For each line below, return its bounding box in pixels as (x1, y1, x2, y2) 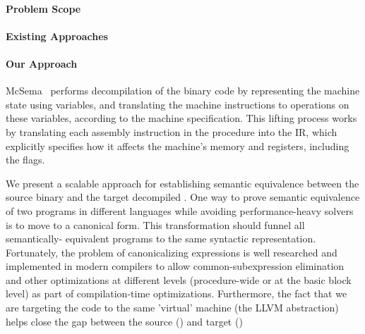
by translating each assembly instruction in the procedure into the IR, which (6, 124, 337, 139)
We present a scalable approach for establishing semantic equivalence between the (6, 175, 359, 190)
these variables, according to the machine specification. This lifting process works (6, 111, 357, 125)
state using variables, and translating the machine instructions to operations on (6, 97, 349, 111)
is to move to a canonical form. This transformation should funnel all (6, 217, 305, 232)
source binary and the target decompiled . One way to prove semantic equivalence (6, 190, 360, 204)
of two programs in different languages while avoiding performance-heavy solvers (6, 203, 354, 218)
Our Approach (6, 56, 78, 70)
